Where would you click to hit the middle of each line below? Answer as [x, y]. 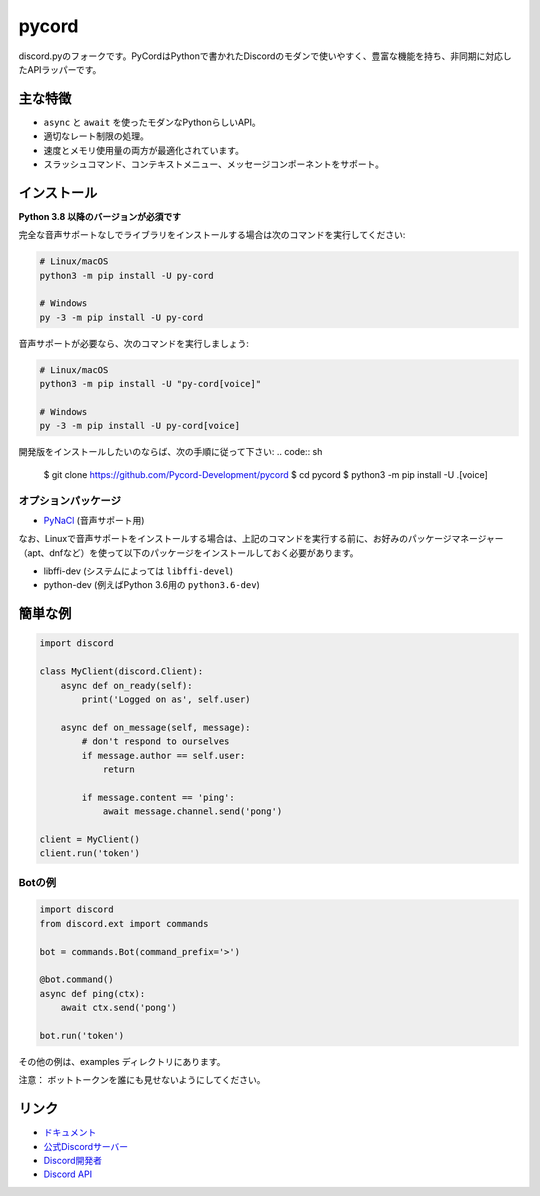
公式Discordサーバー [86, 1146]
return [118, 769]
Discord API [68, 1174]
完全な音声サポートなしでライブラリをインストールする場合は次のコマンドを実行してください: [212, 235]
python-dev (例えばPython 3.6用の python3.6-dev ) [151, 585]
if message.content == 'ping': [158, 797]
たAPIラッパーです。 [60, 69]
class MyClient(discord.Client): [121, 671]
